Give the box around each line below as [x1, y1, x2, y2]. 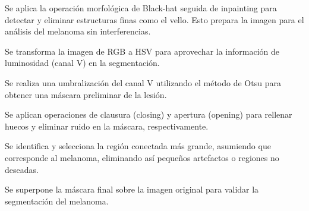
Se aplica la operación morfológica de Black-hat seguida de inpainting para [5, 2, 277, 14]
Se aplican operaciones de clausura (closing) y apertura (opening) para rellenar [5, 108, 292, 121]
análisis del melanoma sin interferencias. [5, 25, 151, 37]
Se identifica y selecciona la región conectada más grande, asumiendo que [5, 140, 271, 152]
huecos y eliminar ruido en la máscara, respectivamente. [5, 119, 209, 132]
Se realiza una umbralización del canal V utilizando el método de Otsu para [5, 76, 281, 89]
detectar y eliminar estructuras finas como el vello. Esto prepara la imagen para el [5, 13, 304, 26]
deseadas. [5, 163, 39, 175]
